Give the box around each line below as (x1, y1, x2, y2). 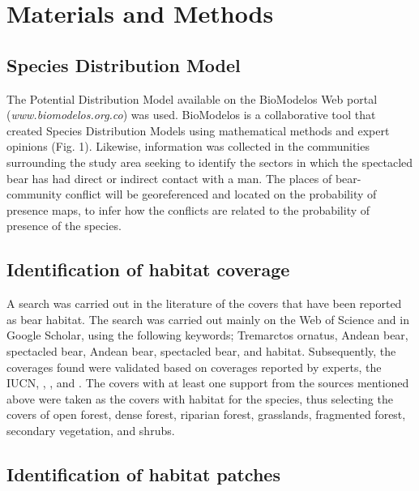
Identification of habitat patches (6, 461, 280, 486)
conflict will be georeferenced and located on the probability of (65, 186, 377, 203)
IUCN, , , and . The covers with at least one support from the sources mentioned (6, 374, 409, 391)
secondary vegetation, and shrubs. (6, 421, 175, 438)
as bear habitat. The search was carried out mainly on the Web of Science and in (6, 310, 409, 327)
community (6, 186, 62, 203)
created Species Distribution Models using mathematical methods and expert (6, 122, 390, 139)
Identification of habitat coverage (6, 257, 290, 282)
